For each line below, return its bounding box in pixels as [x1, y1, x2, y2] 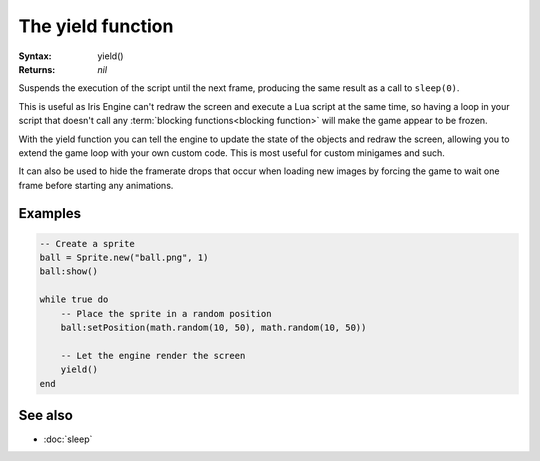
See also [18, 406, 74, 424]
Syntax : [18, 50, 52, 62]
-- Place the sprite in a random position [60, 308, 272, 319]
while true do [39, 294, 109, 305]
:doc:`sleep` [43, 433, 93, 445]
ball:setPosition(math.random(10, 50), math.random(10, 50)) [60, 322, 367, 334]
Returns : [18, 63, 56, 75]
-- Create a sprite [39, 238, 135, 249]
